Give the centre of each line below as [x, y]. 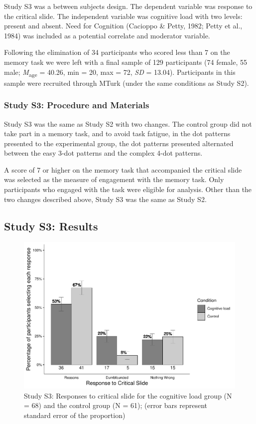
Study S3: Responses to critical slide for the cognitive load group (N [128, 395]
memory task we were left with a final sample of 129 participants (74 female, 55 [126, 62]
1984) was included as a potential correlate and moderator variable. [107, 35]
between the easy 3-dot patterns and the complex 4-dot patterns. [103, 153]
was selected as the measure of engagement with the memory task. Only [114, 179]
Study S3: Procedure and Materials [77, 105]
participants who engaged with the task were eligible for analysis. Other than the [128, 189]
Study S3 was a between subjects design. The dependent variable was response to [128, 6]
